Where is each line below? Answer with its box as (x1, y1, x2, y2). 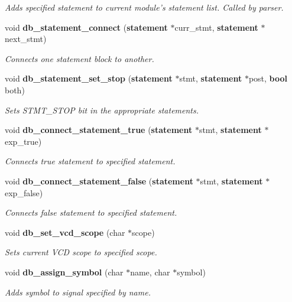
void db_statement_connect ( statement (5, 21, 168, 33)
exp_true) (5, 135, 42, 147)
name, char (130, 265, 170, 278)
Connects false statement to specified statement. (5, 206, 177, 219)
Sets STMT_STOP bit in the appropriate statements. (5, 103, 199, 116)
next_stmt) (5, 33, 47, 45)
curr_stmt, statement (174, 21, 258, 33)
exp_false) (5, 186, 43, 199)
